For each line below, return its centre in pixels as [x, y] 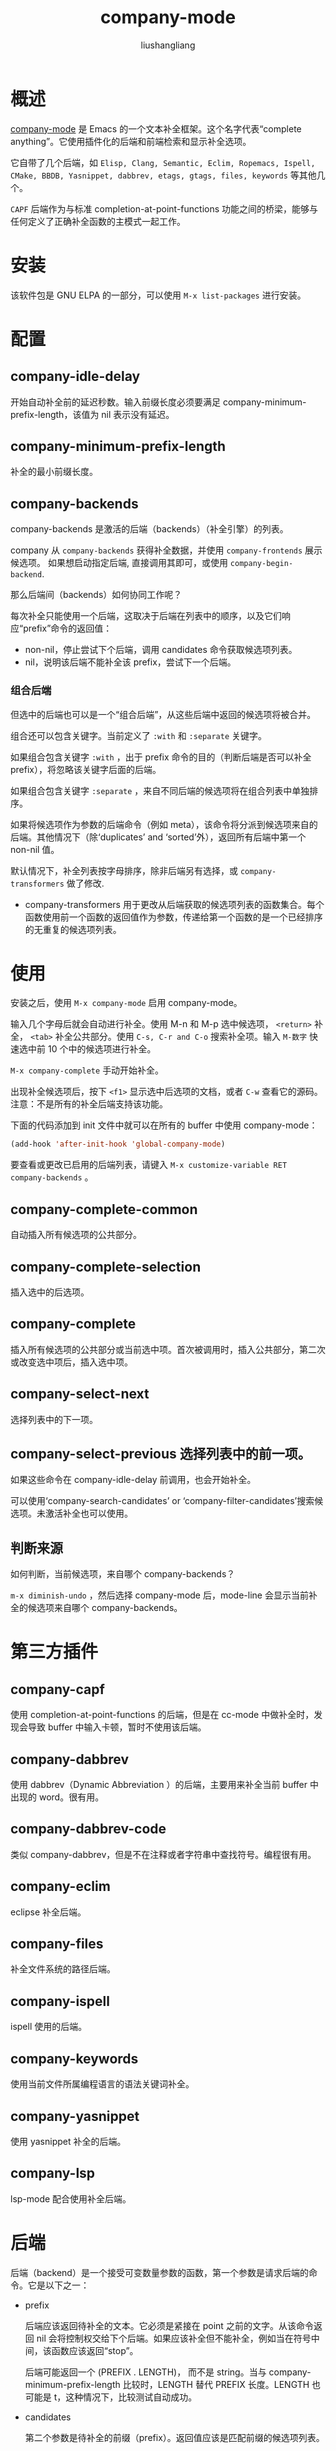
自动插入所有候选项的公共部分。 [76, 1235]
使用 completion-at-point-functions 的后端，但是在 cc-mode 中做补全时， [162, 1715]
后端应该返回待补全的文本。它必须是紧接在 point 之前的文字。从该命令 [169, 2325]
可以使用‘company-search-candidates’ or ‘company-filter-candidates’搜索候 [167, 1501]
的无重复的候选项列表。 [73, 929]
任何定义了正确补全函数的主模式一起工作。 [98, 221]
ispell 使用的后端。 [49, 2027]
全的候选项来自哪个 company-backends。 [96, 1608]
